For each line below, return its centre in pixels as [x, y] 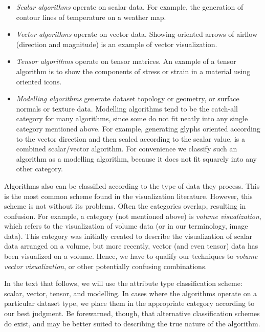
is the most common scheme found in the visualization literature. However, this [128, 196]
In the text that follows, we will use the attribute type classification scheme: [123, 283]
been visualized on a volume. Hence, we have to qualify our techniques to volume [131, 256]
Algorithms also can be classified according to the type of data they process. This [132, 185]
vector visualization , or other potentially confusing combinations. [106, 266]
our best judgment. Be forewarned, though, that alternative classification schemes [132, 313]
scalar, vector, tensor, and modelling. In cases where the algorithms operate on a [131, 293]
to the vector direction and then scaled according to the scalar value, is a [130, 138]
